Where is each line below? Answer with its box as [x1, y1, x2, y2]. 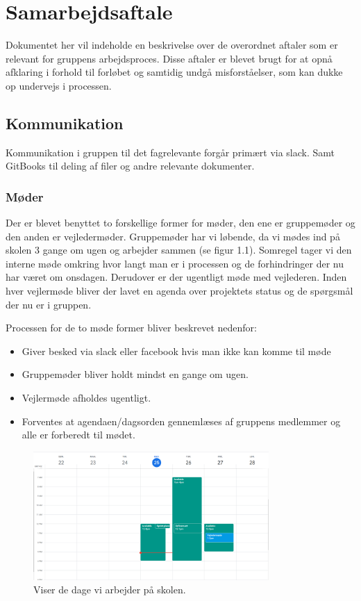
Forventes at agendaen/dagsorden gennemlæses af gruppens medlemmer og [22, 413, 341, 428]
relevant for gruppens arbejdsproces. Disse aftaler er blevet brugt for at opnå [6, 51, 333, 65]
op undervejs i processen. [6, 78, 112, 92]
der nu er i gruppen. [6, 297, 92, 311]
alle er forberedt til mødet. [22, 427, 135, 442]
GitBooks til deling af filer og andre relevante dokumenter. [6, 158, 255, 173]
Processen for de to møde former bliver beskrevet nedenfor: [6, 320, 257, 335]
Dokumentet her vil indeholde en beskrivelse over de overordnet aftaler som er [6, 38, 338, 52]
